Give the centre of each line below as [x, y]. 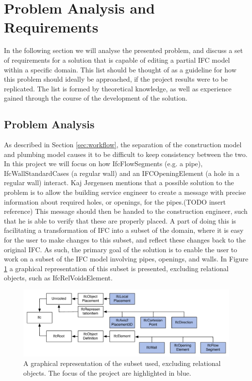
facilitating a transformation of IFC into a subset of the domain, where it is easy [124, 230]
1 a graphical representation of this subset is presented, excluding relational [116, 268]
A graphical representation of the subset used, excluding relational [122, 363]
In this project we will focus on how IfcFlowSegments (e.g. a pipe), [103, 164]
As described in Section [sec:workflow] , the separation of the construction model [123, 145]
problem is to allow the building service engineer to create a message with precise [125, 192]
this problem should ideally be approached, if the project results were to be [116, 79]
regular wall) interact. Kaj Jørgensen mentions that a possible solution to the [119, 182]
